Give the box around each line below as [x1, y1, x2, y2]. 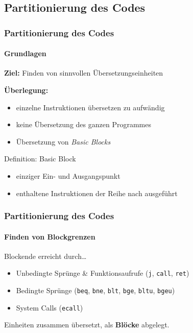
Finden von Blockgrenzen [4, 231, 95, 242]
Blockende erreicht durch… [4, 250, 87, 261]
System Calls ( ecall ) [16, 302, 83, 313]
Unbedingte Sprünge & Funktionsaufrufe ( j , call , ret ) [16, 268, 189, 278]
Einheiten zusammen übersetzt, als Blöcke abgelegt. [4, 319, 170, 330]
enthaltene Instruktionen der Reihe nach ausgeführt [16, 187, 178, 198]
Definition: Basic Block [4, 153, 76, 164]
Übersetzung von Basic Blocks [16, 136, 111, 147]
